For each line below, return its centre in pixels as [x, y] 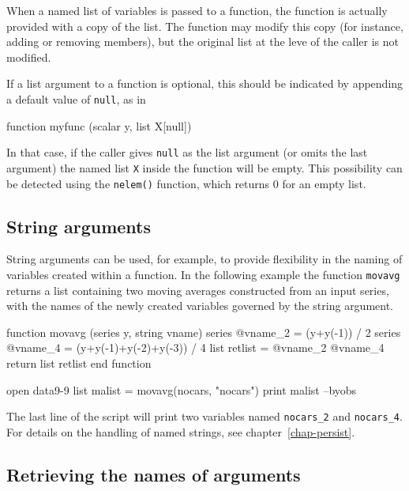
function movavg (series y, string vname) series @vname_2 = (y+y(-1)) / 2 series [204, 332]
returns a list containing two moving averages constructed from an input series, [198, 290]
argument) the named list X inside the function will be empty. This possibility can [204, 167]
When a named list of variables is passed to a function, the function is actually [197, 10]
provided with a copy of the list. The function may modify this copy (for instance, [205, 26]
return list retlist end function [79, 363]
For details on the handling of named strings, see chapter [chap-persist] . [181, 431]
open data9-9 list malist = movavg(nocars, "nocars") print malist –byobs [182, 389]
